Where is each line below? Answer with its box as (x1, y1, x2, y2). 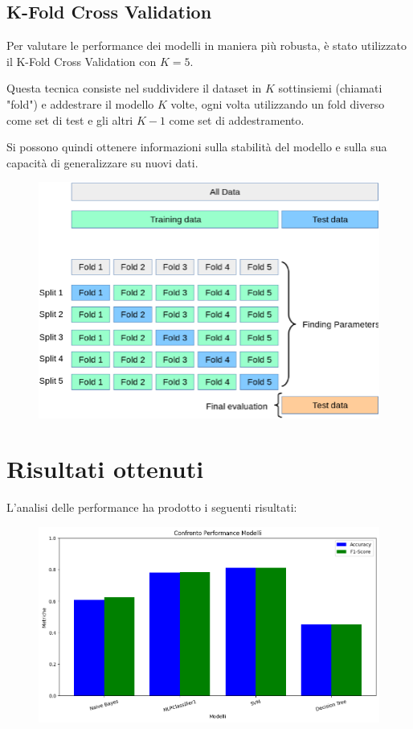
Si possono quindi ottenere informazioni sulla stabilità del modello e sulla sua (6, 138, 387, 155)
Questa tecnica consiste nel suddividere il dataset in (6, 80, 262, 97)
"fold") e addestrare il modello (6, 95, 154, 112)
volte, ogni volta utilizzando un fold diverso (170, 95, 385, 112)
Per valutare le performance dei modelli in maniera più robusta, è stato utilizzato (6, 37, 407, 54)
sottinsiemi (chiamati (278, 80, 382, 97)
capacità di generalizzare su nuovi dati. (6, 154, 198, 171)
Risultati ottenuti (6, 452, 204, 485)
